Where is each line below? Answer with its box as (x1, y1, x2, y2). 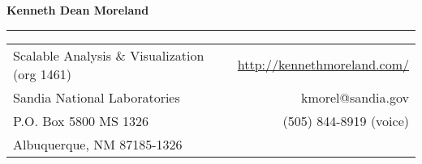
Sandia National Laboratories (13, 87, 180, 107)
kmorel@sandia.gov (300, 87, 409, 107)
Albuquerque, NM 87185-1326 (13, 134, 183, 153)
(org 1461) (13, 64, 72, 83)
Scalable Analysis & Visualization (13, 45, 205, 65)
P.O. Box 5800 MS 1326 (13, 111, 149, 130)
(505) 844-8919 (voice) (282, 111, 409, 130)
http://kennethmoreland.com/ (237, 55, 409, 74)
